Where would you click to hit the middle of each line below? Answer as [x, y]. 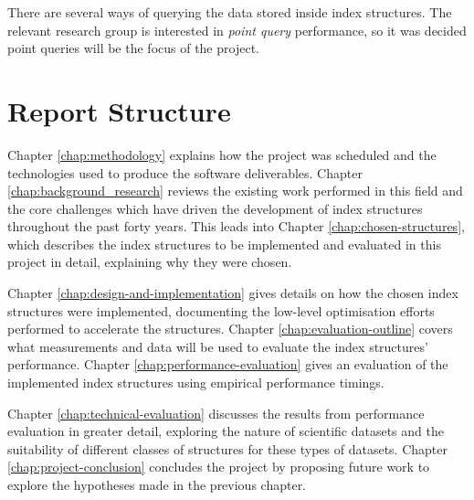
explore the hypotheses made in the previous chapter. [157, 484]
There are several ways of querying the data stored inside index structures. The [230, 12]
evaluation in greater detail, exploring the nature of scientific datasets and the [226, 431]
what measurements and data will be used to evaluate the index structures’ [218, 346]
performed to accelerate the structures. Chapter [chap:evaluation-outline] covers [230, 329]
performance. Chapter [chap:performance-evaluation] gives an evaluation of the [228, 364]
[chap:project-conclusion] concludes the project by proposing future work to [219, 467]
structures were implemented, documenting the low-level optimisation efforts [221, 310]
